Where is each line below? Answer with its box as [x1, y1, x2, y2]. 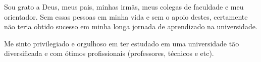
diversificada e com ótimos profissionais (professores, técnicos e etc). [4, 48, 214, 58]
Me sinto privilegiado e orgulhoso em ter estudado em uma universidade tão [4, 38, 239, 48]
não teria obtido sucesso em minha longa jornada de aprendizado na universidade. [4, 21, 257, 32]
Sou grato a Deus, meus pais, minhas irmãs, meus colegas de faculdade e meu [4, 2, 244, 12]
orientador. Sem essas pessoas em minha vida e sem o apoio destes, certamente [4, 11, 248, 22]
